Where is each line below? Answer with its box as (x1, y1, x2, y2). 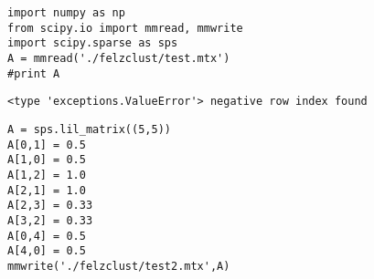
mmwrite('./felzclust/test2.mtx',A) (7, 259, 230, 273)
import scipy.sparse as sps (7, 36, 178, 50)
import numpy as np (7, 6, 125, 19)
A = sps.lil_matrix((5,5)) (7, 122, 171, 136)
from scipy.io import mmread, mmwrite (7, 21, 243, 35)
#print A (7, 67, 60, 80)
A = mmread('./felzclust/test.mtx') (7, 51, 230, 65)
